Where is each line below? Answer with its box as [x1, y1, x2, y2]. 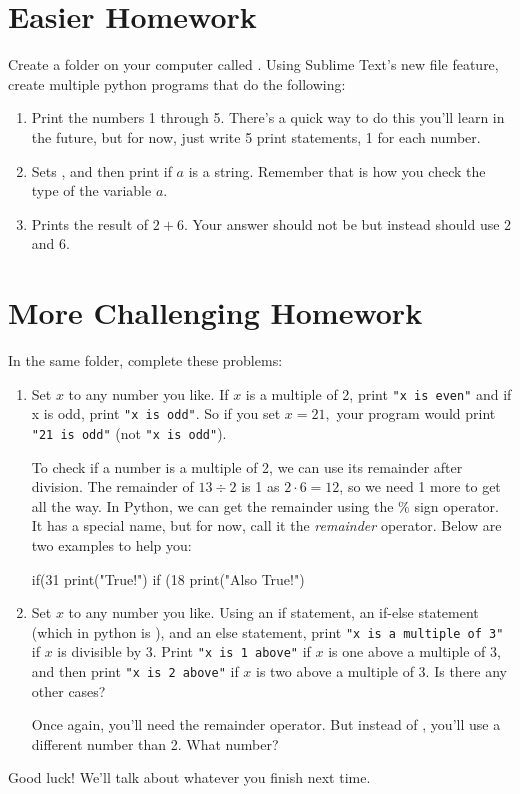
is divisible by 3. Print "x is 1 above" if [57, 641, 311, 662]
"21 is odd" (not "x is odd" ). [31, 422, 227, 443]
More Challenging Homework [8, 292, 423, 333]
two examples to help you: [31, 534, 192, 555]
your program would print [336, 403, 496, 424]
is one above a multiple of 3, [328, 641, 501, 662]
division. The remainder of [31, 476, 194, 497]
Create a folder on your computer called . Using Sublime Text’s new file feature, [8, 54, 499, 75]
